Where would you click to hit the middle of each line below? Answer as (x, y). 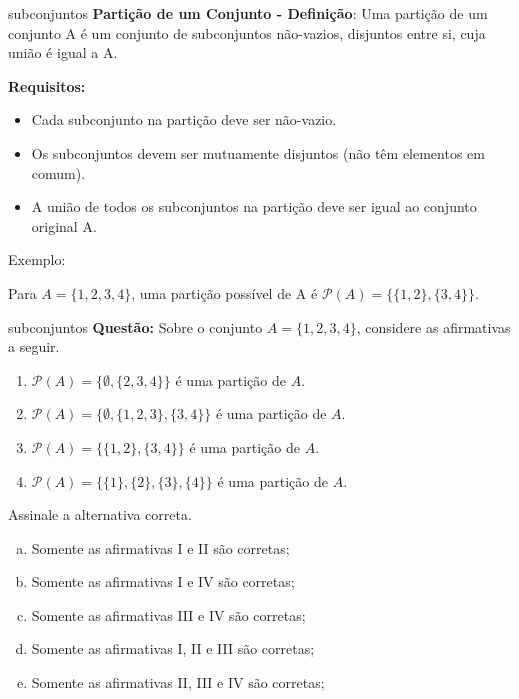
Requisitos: (47, 85)
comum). (58, 172)
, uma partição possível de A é (224, 292)
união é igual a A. (63, 52)
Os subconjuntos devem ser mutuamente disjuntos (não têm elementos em (258, 152)
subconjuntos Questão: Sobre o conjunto (135, 326)
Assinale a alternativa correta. (100, 514)
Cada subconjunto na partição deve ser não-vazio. (184, 119)
